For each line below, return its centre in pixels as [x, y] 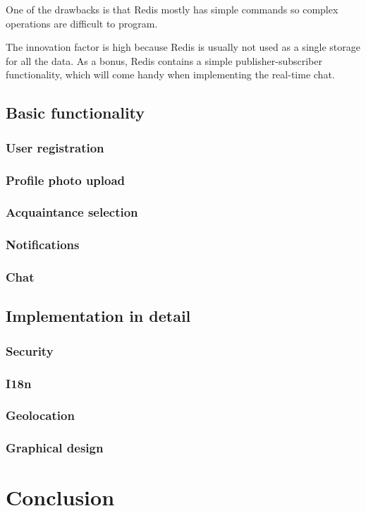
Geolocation [40, 415]
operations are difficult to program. [82, 23]
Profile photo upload [66, 180]
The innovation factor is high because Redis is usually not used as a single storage [183, 47]
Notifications [43, 245]
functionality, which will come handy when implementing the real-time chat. [170, 74]
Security [30, 350]
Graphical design [55, 448]
